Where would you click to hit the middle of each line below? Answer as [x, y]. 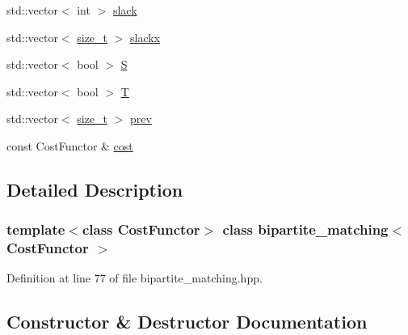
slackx [145, 37]
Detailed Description [95, 189]
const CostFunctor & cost [70, 145]
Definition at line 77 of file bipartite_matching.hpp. [135, 278]
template [36, 229]
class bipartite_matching [305, 229]
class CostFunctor [141, 229]
